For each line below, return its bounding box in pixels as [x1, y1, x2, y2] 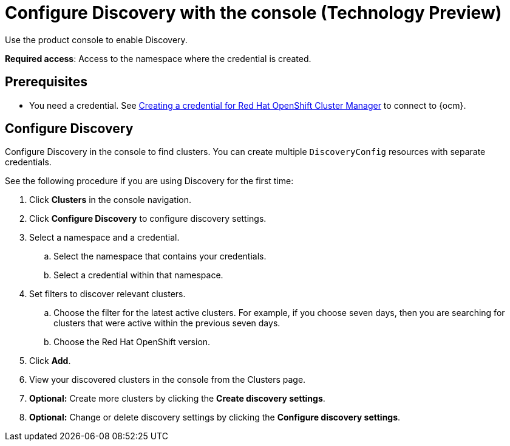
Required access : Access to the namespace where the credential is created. [5, 53, 311, 64]
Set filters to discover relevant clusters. [29, 289, 186, 300]
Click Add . [29, 355, 71, 366]
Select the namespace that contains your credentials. [53, 251, 267, 262]
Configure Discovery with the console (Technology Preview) [5, 2, 502, 23]
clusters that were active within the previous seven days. [53, 318, 280, 329]
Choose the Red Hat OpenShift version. [53, 337, 211, 348]
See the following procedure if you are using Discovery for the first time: [5, 176, 294, 187]
